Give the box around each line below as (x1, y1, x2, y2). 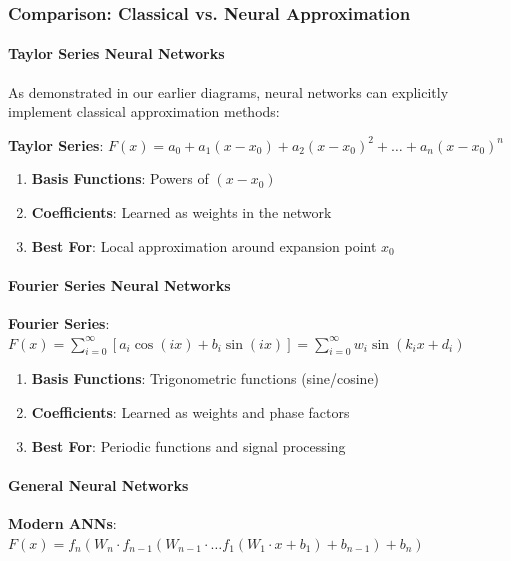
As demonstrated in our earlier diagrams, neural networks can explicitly (8, 81, 449, 102)
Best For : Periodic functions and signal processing (31, 435, 346, 456)
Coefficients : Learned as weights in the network (31, 202, 332, 223)
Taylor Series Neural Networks (8, 43, 225, 64)
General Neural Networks (8, 474, 189, 495)
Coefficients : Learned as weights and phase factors (31, 401, 350, 422)
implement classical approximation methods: (8, 101, 280, 122)
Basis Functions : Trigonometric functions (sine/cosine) (31, 368, 380, 389)
